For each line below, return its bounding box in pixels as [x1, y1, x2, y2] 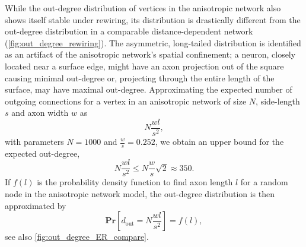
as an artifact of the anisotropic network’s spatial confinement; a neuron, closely [5, 48, 296, 61]
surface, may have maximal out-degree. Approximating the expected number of [5, 83, 292, 96]
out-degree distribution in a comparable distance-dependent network [5, 25, 253, 37]
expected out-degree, [5, 147, 80, 159]
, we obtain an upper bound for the [155, 135, 284, 147]
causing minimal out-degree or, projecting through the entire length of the [5, 71, 275, 84]
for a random [240, 176, 288, 188]
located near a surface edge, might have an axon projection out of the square [5, 59, 284, 72]
